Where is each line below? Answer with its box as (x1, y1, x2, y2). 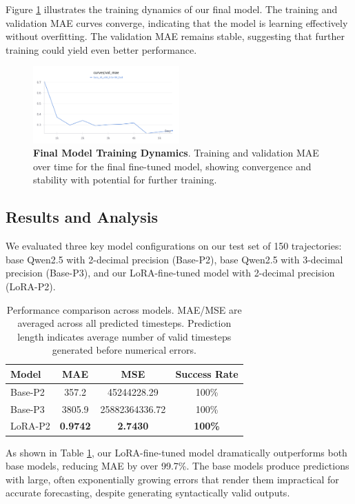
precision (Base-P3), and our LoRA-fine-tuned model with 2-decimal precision (6, 265, 335, 280)
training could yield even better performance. (6, 42, 197, 57)
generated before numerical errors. (52, 343, 196, 357)
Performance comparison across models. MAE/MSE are (6, 302, 242, 316)
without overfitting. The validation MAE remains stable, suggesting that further (6, 29, 345, 43)
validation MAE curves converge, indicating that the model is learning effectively (6, 15, 348, 30)
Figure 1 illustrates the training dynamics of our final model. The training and (6, 2, 338, 16)
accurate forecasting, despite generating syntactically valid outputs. (6, 485, 290, 500)
